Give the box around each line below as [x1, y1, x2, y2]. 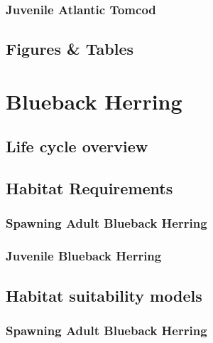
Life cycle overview [6, 135, 148, 157]
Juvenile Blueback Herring [6, 247, 162, 265]
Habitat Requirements [6, 177, 173, 199]
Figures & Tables [6, 38, 134, 60]
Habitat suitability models [6, 284, 202, 306]
